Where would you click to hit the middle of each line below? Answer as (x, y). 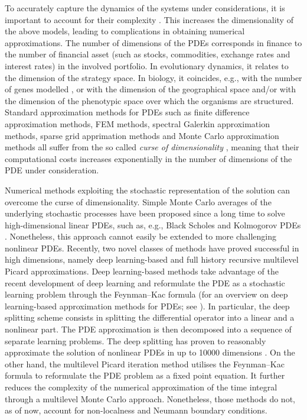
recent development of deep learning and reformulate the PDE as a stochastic (145, 282)
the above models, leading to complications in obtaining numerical (125, 31)
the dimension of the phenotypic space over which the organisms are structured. (149, 100)
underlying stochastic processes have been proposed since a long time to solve (145, 213)
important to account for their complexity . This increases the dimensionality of (149, 19)
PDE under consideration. (52, 170)
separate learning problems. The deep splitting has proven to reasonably (135, 340)
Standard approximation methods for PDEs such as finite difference (127, 112)
